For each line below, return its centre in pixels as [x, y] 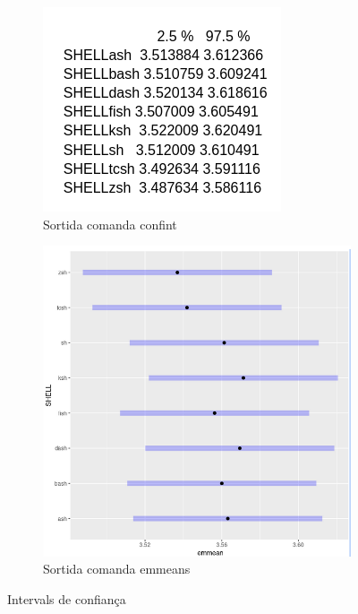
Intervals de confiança [67, 598]
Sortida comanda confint [110, 224]
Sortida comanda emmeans [117, 569]
